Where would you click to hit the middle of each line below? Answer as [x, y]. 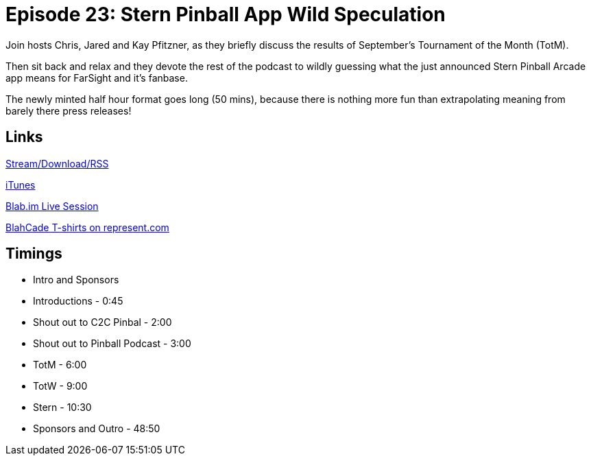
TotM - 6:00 [60, 365]
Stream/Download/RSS [57, 163]
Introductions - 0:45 [78, 301]
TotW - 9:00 [60, 386]
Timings [34, 254]
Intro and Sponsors [76, 280]
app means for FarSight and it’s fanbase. [97, 78]
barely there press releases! [69, 110]
